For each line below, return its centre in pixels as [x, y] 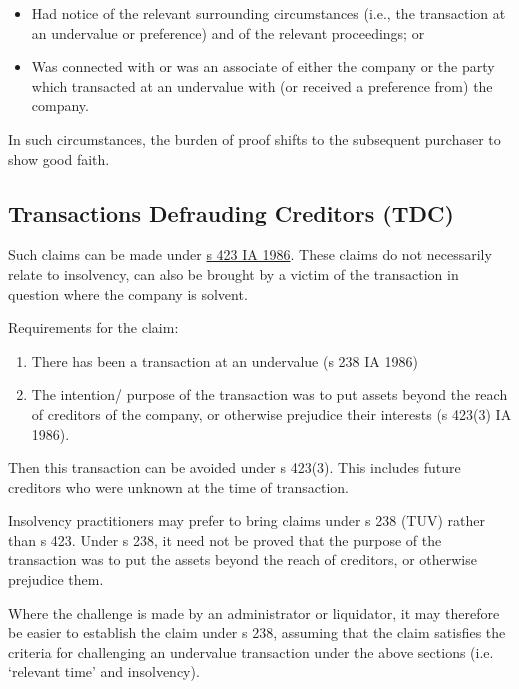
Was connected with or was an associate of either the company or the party [263, 66]
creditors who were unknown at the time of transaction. [178, 486]
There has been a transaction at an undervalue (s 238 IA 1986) [224, 360]
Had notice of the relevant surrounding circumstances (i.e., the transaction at [268, 13]
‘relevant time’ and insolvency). [104, 671]
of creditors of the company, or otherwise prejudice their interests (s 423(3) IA [271, 413]
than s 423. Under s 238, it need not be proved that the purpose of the [225, 539]
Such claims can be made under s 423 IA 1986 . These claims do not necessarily [250, 254]
